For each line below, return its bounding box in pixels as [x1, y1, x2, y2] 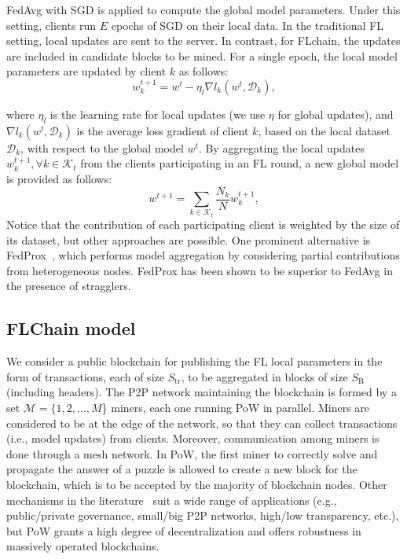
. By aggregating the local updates [198, 139, 365, 156]
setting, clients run [6, 17, 97, 33]
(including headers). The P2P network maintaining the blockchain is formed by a [6, 384, 397, 400]
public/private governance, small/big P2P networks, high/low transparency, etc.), [6, 507, 399, 524]
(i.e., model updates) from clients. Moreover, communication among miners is [6, 430, 379, 447]
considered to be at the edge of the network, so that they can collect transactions [6, 414, 398, 431]
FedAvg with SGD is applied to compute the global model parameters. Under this [6, 2, 401, 17]
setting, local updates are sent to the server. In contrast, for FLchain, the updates [6, 32, 401, 49]
